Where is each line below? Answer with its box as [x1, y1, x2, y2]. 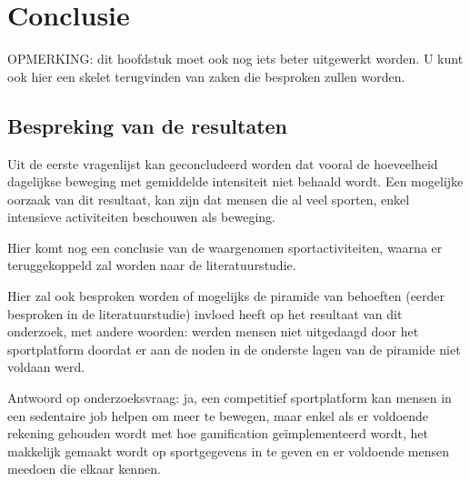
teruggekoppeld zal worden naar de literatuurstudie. [7, 256, 296, 275]
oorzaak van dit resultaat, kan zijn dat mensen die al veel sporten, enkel [7, 189, 410, 208]
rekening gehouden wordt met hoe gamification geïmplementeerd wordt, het [7, 424, 428, 443]
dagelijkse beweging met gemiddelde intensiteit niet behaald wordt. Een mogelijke [7, 172, 464, 191]
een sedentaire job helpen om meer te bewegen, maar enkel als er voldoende [7, 406, 429, 425]
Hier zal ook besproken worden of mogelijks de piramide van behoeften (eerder [7, 286, 445, 306]
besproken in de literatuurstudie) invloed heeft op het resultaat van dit [7, 304, 403, 323]
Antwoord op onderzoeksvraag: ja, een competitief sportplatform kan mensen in [7, 388, 452, 407]
